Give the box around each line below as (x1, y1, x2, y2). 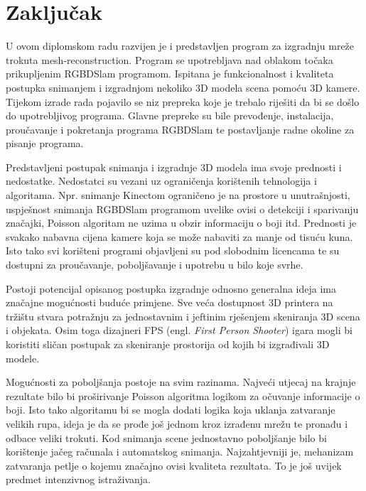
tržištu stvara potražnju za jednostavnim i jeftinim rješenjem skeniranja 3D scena (6, 308, 360, 323)
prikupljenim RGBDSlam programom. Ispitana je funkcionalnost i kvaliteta (6, 66, 334, 81)
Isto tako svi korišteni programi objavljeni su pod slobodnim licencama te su (6, 243, 340, 258)
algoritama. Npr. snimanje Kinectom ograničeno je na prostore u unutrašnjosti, (6, 188, 350, 203)
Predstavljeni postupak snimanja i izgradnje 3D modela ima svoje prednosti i (6, 159, 342, 174)
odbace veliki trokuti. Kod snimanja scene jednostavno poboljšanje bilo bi (6, 430, 327, 445)
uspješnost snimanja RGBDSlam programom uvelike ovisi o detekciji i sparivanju (6, 201, 359, 216)
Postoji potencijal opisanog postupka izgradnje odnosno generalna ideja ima (6, 281, 336, 296)
